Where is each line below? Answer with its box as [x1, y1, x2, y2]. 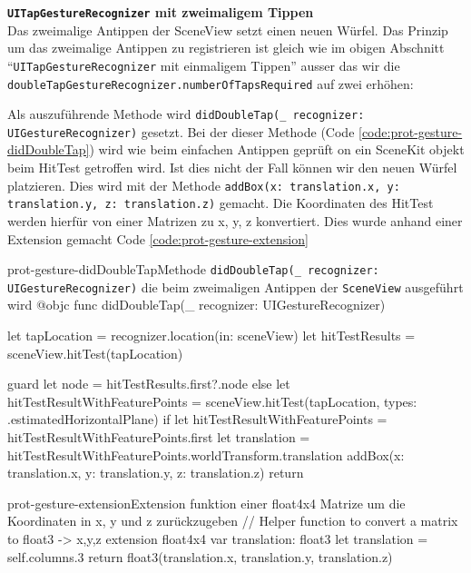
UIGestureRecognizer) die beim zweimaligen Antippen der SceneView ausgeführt [7, 277, 464, 296]
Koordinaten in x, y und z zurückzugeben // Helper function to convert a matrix [7, 511, 458, 530]
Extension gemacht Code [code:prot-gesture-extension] [7, 229, 309, 248]
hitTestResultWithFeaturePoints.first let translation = [7, 428, 310, 447]
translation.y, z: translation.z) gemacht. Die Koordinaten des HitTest [7, 193, 434, 212]
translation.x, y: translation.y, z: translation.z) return [7, 463, 304, 482]
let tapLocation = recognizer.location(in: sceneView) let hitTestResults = [7, 326, 416, 345]
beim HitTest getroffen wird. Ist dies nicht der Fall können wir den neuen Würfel [7, 158, 457, 177]
